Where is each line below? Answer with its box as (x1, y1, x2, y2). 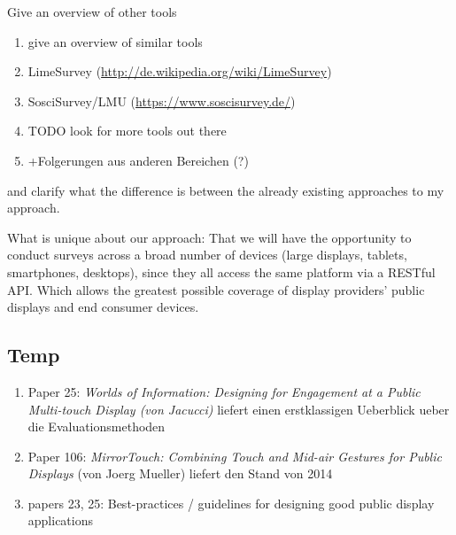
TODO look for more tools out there (27, 121, 227, 140)
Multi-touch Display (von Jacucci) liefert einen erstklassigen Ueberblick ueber (27, 399, 450, 418)
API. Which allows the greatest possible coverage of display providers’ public (7, 280, 425, 299)
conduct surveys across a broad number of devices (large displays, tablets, (7, 245, 407, 264)
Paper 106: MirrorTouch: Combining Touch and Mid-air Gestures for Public (27, 446, 442, 465)
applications (27, 511, 94, 530)
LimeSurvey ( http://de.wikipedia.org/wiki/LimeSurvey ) (27, 62, 332, 81)
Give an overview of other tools (7, 3, 177, 20)
